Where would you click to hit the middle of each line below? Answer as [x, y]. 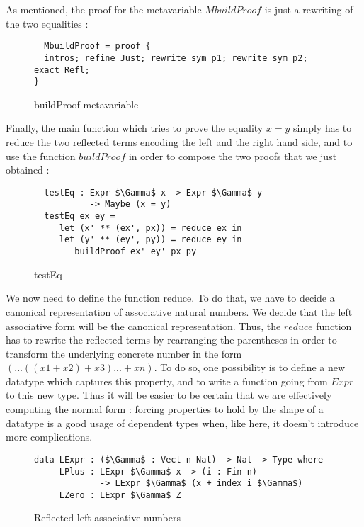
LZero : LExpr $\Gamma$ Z [120, 495]
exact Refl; [62, 70]
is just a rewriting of [309, 9]
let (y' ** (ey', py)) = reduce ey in [150, 240]
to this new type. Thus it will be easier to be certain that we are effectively [169, 395]
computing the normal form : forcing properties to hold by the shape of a [165, 409]
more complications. [49, 437]
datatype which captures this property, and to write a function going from [167, 381]
